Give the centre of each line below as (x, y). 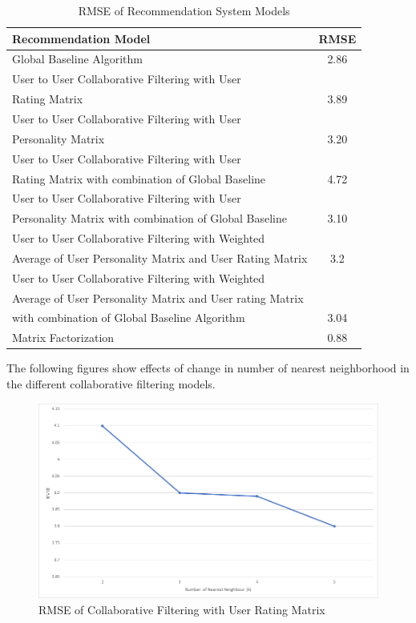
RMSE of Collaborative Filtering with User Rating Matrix (182, 609)
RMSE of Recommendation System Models (184, 10)
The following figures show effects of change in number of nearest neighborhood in (208, 368)
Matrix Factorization (63, 338)
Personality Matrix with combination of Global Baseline (149, 218)
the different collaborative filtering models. (111, 383)
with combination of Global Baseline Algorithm (129, 318)
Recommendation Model (81, 38)
